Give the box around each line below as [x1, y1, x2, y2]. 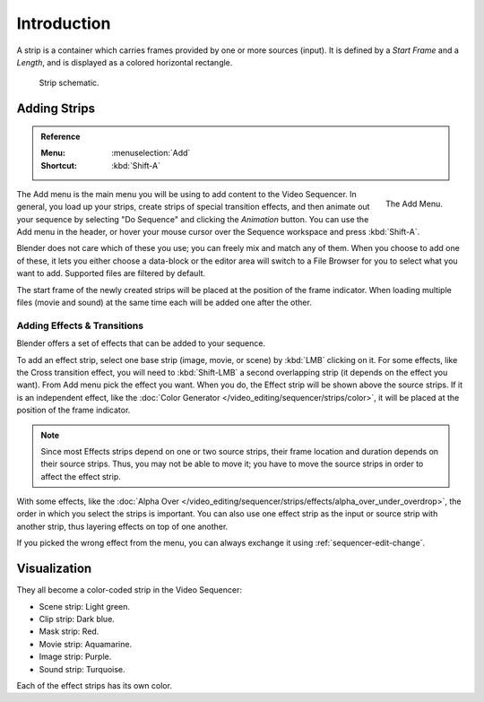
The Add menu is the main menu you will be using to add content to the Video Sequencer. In [16, 188, 358, 199]
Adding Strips [16, 101, 96, 117]
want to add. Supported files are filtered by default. [16, 268, 206, 279]
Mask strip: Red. [39, 626, 99, 637]
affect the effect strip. [40, 471, 121, 481]
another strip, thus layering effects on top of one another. [16, 521, 229, 532]
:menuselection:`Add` [111, 148, 191, 159]
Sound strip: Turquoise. [39, 663, 125, 674]
